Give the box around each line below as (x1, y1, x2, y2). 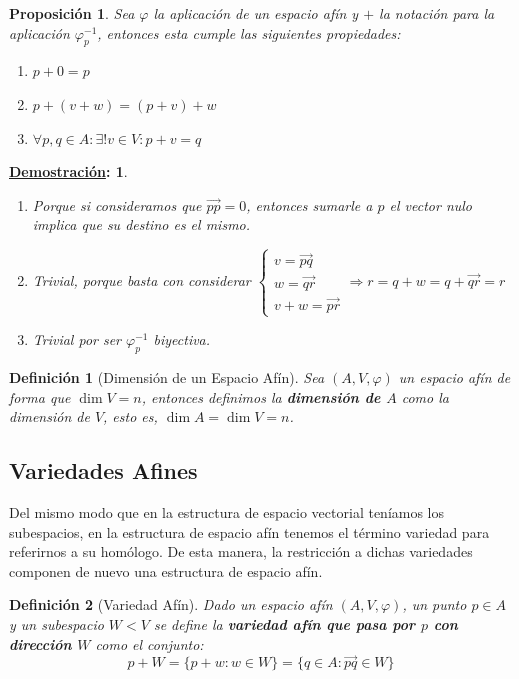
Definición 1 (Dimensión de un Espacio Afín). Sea (9, 366, 325, 387)
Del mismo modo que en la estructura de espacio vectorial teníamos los (9, 501, 445, 522)
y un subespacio (9, 613, 104, 634)
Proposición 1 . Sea (9, 3, 135, 23)
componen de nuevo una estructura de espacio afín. (9, 560, 323, 581)
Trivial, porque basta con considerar (32, 270, 251, 291)
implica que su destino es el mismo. (32, 214, 251, 235)
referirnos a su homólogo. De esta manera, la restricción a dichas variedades (9, 541, 473, 562)
